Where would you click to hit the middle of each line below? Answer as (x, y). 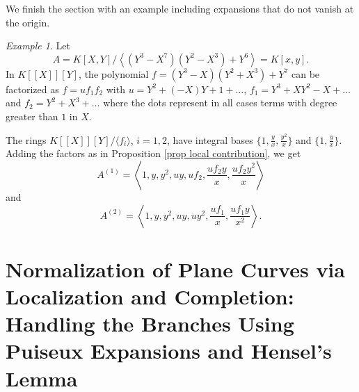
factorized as (32, 89)
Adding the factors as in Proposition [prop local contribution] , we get (153, 153)
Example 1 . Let (38, 46)
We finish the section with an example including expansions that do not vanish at (180, 8)
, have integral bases (210, 139)
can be (305, 73)
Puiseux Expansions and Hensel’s (169, 351)
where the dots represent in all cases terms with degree (220, 103)
